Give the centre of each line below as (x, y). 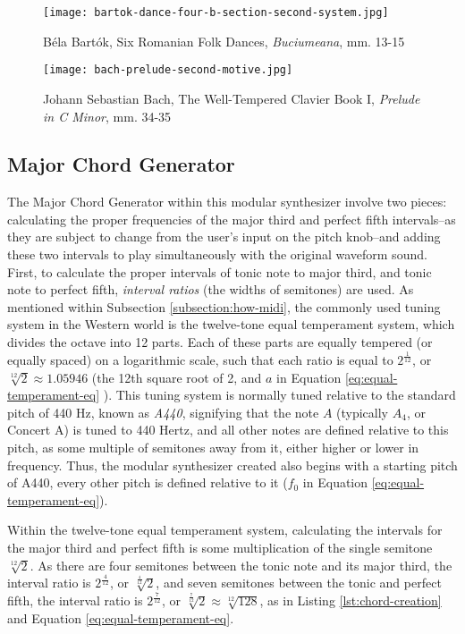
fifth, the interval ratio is (75, 600)
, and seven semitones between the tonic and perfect (299, 583)
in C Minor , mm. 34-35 (107, 116)
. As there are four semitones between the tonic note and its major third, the (241, 565)
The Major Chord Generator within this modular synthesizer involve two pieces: (227, 202)
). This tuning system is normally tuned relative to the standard (279, 395)
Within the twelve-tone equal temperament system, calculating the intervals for (225, 530)
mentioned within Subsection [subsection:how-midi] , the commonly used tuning (224, 306)
